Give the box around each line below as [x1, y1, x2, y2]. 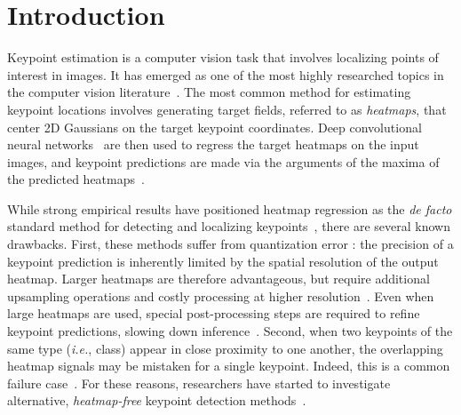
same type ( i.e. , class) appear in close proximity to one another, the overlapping [7, 339, 443, 357]
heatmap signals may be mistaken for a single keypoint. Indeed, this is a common [7, 356, 450, 375]
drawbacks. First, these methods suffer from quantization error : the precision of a [7, 235, 454, 253]
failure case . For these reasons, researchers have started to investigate [7, 373, 391, 392]
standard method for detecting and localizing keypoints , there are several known [7, 217, 451, 235]
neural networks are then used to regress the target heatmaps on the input [7, 135, 419, 154]
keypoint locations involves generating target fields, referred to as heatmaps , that [7, 100, 447, 118]
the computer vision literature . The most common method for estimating [7, 83, 411, 101]
